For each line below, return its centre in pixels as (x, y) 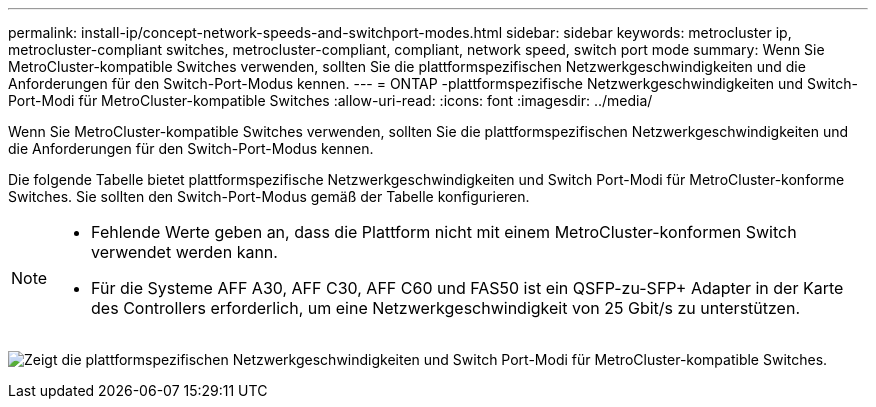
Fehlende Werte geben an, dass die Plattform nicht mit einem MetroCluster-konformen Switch (444, 232)
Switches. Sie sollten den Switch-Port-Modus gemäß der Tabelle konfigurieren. (269, 196)
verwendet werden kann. (184, 252)
